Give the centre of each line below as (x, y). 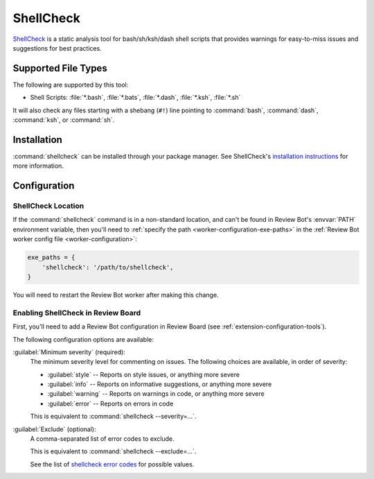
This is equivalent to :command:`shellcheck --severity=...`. (113, 417)
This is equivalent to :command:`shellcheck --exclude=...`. (113, 451)
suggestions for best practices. (57, 48)
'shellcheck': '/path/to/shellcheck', (108, 267)
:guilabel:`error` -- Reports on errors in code (110, 403)
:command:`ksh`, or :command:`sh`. (64, 120)
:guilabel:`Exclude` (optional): (54, 429)
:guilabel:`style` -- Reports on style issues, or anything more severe (144, 374)
